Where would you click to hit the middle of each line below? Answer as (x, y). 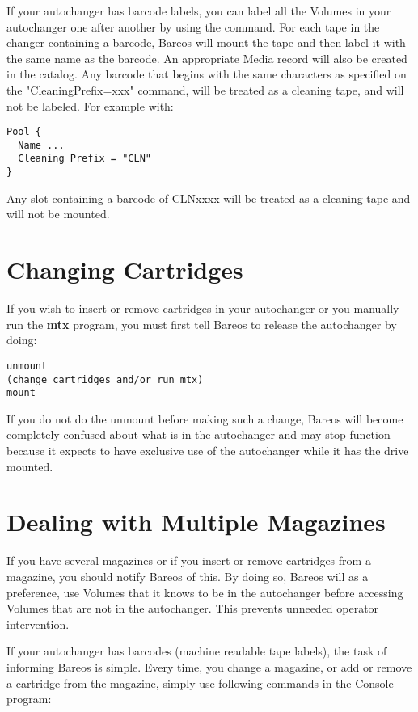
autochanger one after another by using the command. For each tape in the (193, 26)
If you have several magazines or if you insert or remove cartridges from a (189, 560)
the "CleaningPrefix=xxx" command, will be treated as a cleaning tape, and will (205, 89)
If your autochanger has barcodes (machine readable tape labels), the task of (197, 651)
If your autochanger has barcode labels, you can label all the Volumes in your (199, 11)
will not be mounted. (58, 214)
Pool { (24, 132)
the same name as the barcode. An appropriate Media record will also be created (207, 58)
